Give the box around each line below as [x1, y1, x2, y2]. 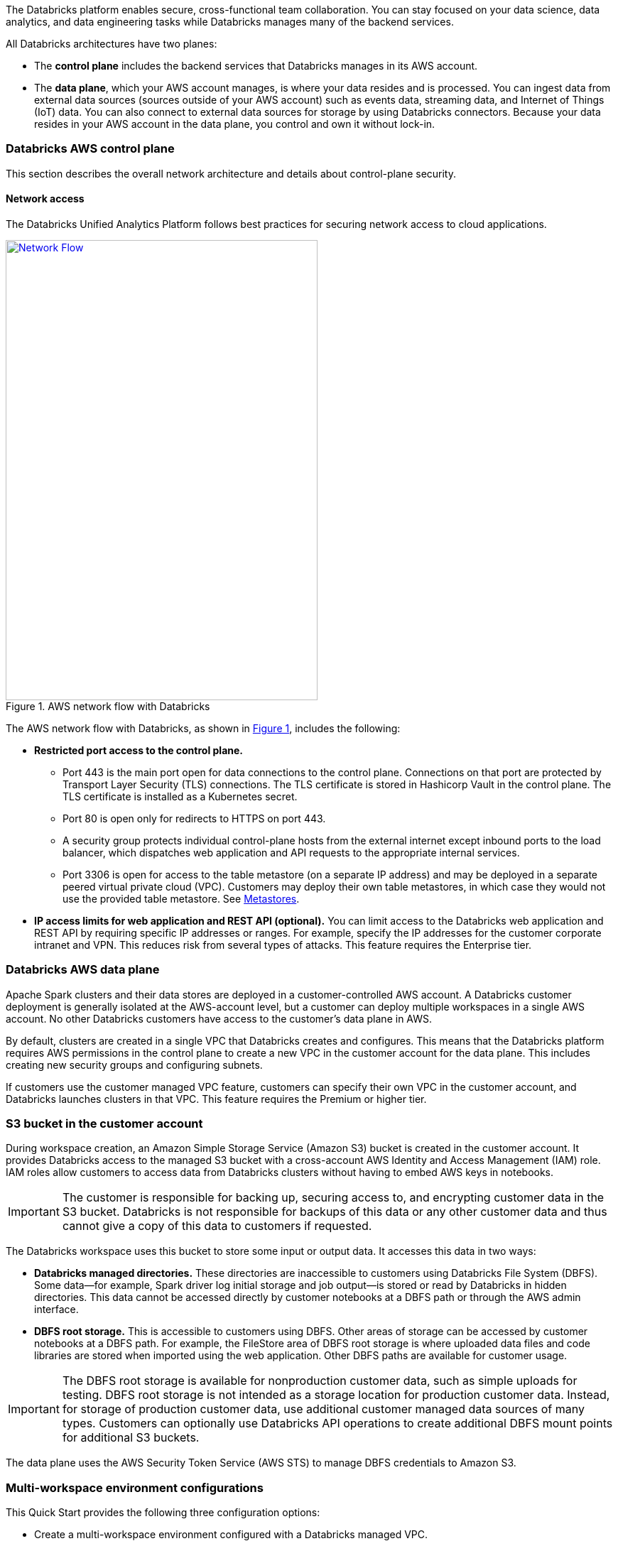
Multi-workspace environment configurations [6, 1480, 264, 1495]
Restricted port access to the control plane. [34, 744, 243, 756]
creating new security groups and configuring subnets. [6, 1058, 263, 1071]
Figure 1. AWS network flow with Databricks [6, 699, 210, 712]
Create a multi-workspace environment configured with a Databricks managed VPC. [34, 1528, 428, 1541]
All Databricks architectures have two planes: [6, 38, 217, 50]
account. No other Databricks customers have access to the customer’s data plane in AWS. [6, 1012, 433, 1025]
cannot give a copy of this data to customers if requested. [62, 1219, 372, 1234]
